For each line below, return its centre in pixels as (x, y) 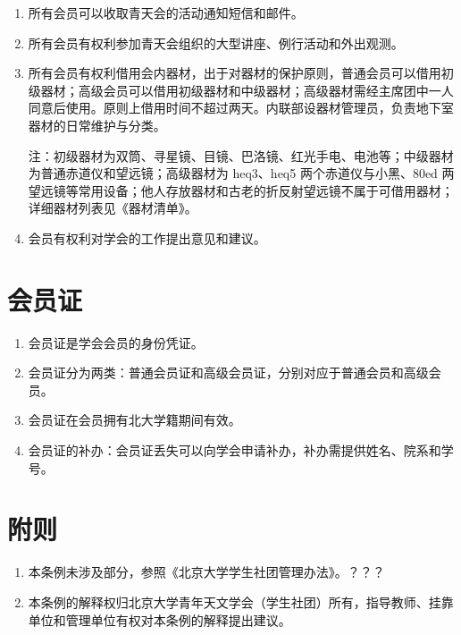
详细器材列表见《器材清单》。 (113, 208)
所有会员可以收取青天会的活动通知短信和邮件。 (166, 13)
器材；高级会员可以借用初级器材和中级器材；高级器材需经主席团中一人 (247, 90)
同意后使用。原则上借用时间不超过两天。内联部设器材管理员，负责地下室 (241, 108)
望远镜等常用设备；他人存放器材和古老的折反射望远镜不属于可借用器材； (241, 190)
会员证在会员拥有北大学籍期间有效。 (134, 420)
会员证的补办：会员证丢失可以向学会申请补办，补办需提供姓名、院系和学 (241, 450)
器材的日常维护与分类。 (97, 125)
